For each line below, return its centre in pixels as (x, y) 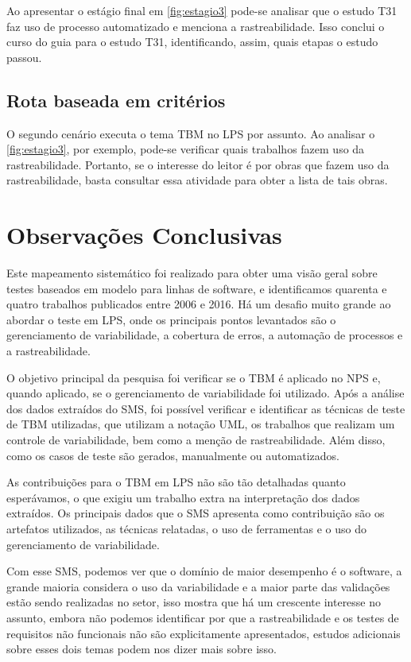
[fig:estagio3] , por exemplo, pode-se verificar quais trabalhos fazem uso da (186, 149)
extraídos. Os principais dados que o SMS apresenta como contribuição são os (196, 513)
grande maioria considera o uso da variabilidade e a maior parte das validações (198, 586)
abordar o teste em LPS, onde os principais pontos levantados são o (171, 319)
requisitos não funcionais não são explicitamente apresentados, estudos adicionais (204, 633)
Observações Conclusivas (144, 235)
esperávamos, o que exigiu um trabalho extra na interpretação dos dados (183, 497)
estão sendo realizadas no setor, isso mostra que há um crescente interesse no (194, 602)
